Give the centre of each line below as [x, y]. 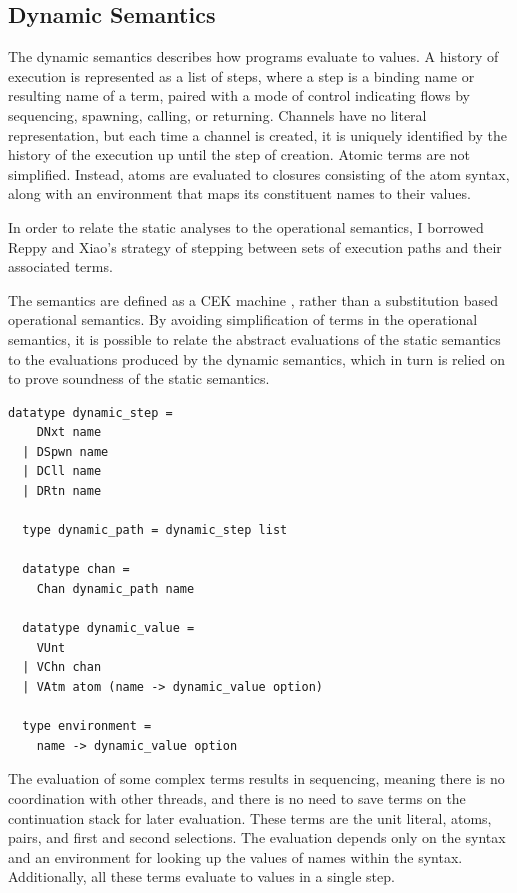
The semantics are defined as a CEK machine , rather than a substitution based [253, 299]
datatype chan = [76, 569]
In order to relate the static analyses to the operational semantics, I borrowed [246, 226]
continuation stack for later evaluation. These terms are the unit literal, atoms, [250, 817]
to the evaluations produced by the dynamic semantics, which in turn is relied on [257, 358]
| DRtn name [62, 491]
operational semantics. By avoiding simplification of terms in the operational [243, 319]
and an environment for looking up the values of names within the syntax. [235, 856]
